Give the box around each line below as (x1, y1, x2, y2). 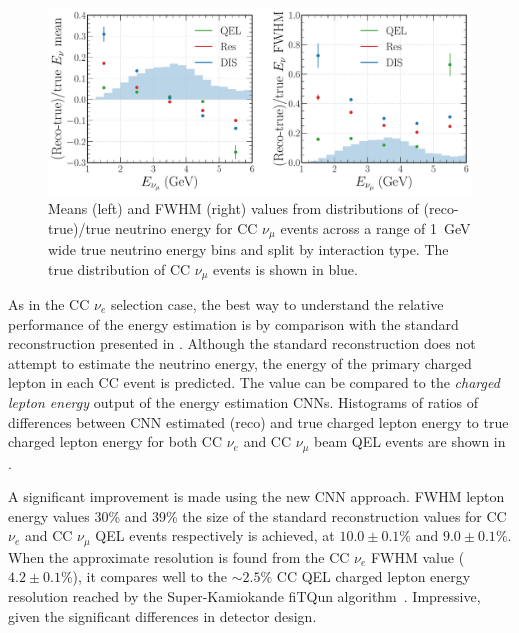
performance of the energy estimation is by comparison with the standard (8, 313, 459, 334)
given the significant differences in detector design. (8, 605, 317, 626)
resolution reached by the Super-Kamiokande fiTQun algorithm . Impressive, (8, 586, 481, 607)
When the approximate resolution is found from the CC (8, 546, 350, 567)
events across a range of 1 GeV (280, 217, 471, 238)
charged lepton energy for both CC (8, 431, 223, 452)
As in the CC (8, 294, 90, 315)
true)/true (48, 217, 111, 238)
